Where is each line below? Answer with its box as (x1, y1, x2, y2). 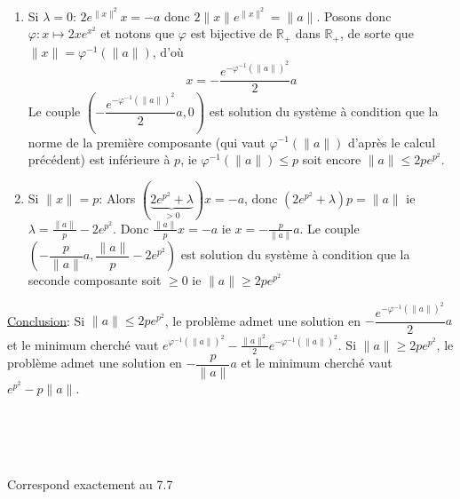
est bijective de (190, 24, 273, 43)
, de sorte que (339, 24, 414, 43)
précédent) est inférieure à (28, 150, 171, 169)
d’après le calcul (347, 132, 436, 151)
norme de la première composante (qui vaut (28, 132, 266, 151)
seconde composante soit (28, 271, 162, 289)
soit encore (302, 150, 361, 169)
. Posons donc (316, 6, 392, 25)
